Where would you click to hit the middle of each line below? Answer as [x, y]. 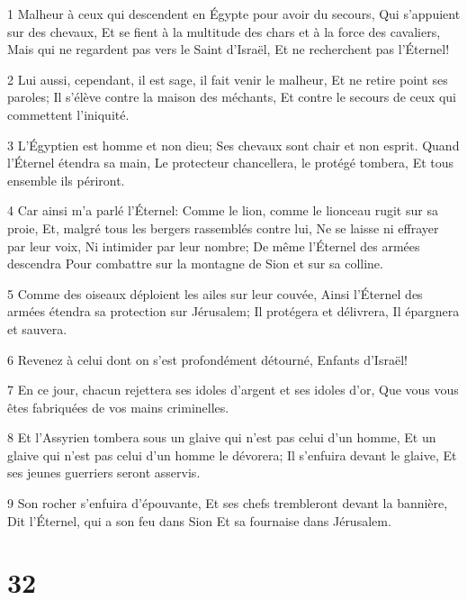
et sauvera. [37, 328]
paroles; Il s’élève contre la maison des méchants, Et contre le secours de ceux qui [232, 97]
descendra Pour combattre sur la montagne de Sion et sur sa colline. [195, 264]
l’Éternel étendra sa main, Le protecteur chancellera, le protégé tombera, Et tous [231, 163]
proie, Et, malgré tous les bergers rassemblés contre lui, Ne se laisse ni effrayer [223, 227]
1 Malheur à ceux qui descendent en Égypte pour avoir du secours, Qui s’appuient [234, 14]
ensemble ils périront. [66, 180]
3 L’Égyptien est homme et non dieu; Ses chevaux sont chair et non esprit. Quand [233, 145]
